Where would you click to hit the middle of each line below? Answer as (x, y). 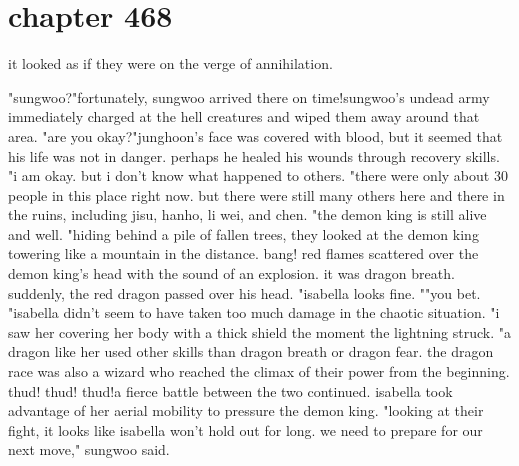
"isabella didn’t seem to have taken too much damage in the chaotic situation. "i (254, 312)
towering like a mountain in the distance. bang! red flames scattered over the (243, 253)
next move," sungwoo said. (89, 449)
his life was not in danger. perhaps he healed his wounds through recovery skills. (254, 155)
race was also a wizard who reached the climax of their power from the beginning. (259, 371)
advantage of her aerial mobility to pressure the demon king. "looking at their (246, 410)
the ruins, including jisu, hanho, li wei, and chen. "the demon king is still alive (247, 214)
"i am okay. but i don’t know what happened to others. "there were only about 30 (258, 175)
